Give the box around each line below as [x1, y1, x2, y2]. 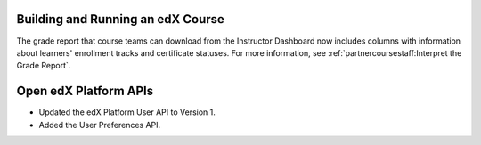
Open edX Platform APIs [16, 84, 154, 99]
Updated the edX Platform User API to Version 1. [38, 107, 216, 117]
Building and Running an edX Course [16, 12, 224, 27]
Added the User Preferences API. [38, 119, 161, 130]
